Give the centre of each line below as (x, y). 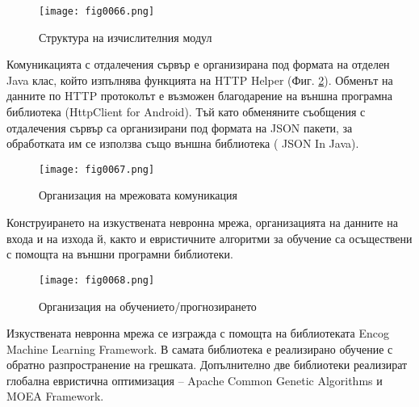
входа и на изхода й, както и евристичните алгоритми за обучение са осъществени (209, 238)
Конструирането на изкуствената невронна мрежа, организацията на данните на (202, 222)
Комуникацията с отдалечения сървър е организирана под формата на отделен (198, 64)
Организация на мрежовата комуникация (138, 195)
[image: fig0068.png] (97, 280)
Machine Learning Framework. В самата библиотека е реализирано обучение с (200, 348)
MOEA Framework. (55, 396)
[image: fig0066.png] (97, 11)
